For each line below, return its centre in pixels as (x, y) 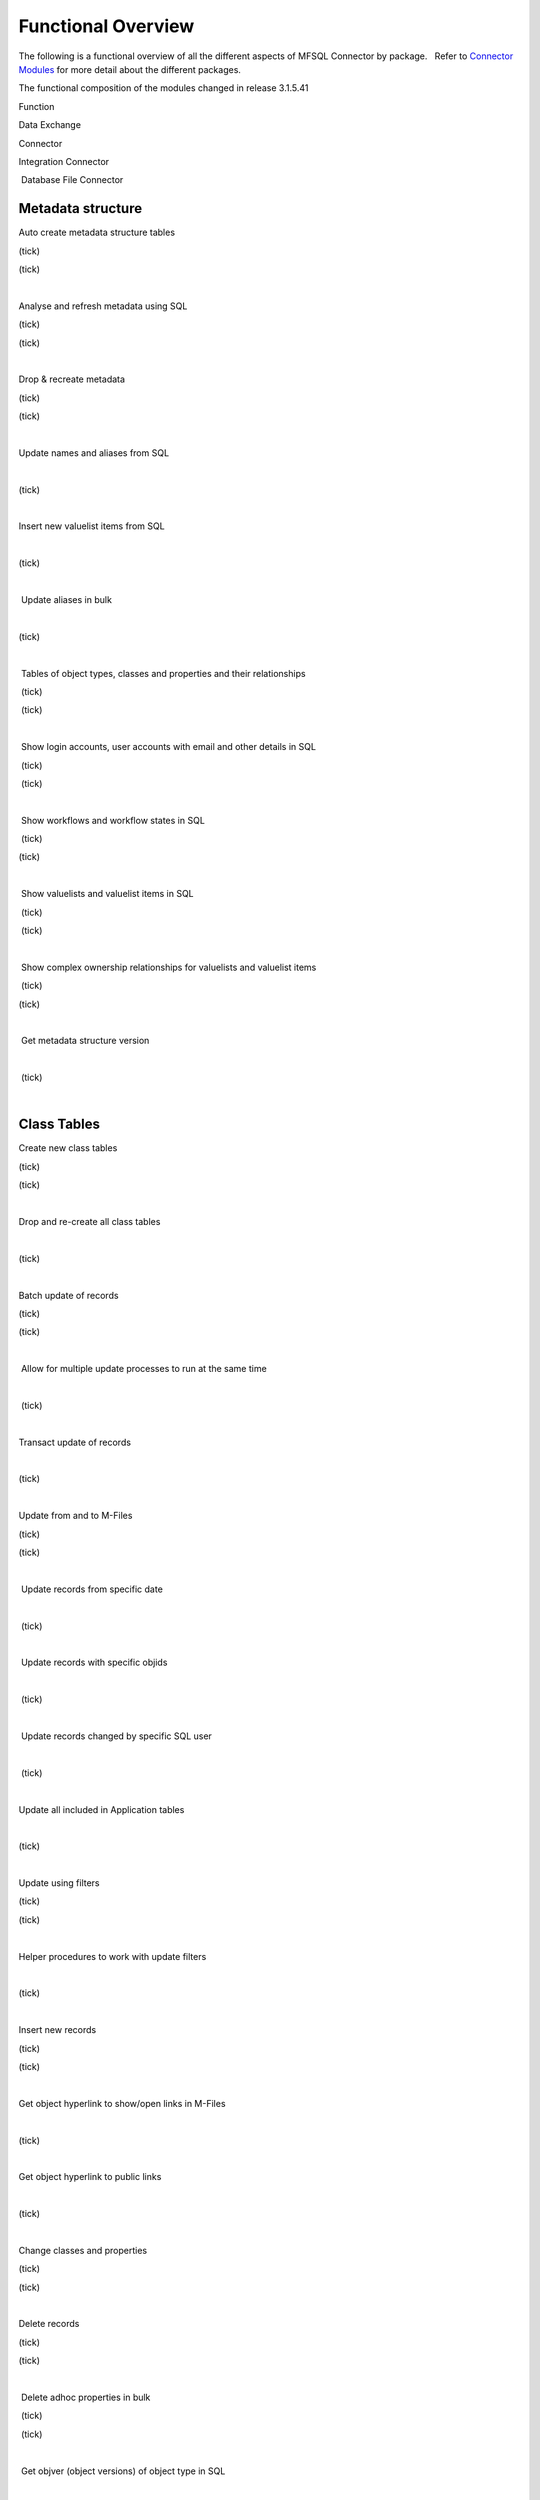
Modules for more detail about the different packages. (130, 69)
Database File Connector (72, 180)
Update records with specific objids (94, 1662)
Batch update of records (68, 1295)
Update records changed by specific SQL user (116, 1736)
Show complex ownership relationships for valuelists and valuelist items (168, 967)
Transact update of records (75, 1442)
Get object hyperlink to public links (90, 2177)
